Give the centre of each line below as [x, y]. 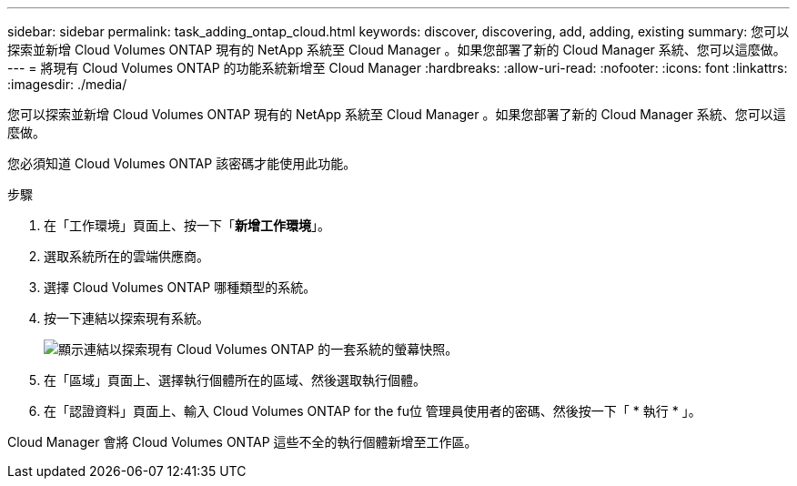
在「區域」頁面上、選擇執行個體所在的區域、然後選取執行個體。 [235, 380]
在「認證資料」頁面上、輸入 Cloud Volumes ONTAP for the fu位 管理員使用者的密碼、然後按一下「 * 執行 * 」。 [373, 411]
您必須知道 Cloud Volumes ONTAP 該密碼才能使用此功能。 [182, 163]
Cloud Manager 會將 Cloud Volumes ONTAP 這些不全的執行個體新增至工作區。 [242, 442]
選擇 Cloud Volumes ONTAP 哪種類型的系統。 [180, 287]
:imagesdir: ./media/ [67, 84]
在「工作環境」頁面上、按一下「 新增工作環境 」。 [187, 225]
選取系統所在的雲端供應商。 [126, 256]
